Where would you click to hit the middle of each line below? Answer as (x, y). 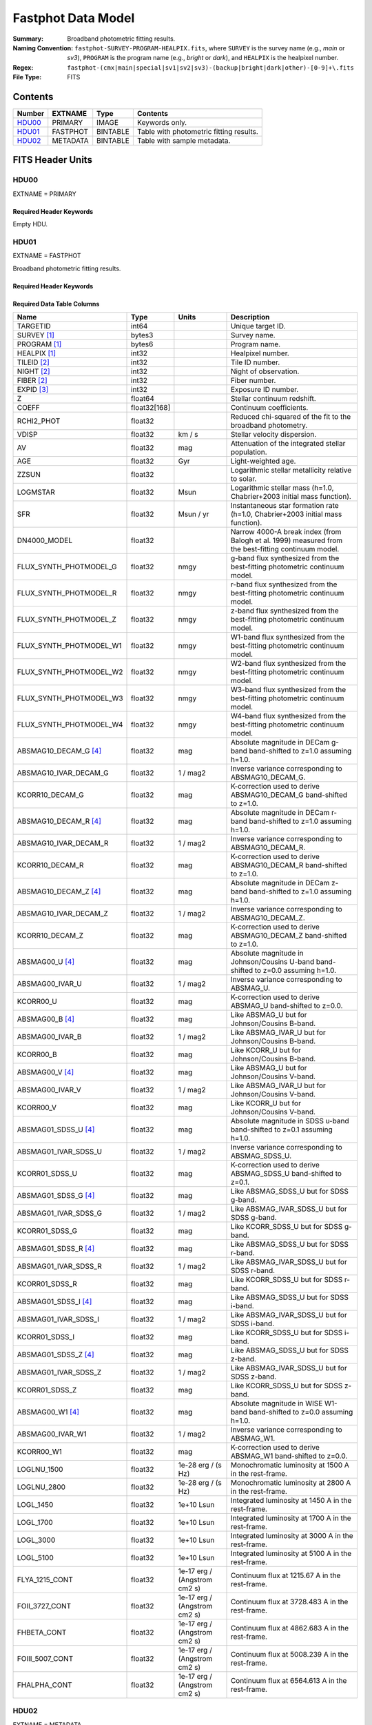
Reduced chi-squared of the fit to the (291, 417)
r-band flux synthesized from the (284, 584)
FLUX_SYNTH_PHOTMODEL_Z (67, 620)
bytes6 (142, 344)
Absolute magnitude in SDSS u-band (290, 1121)
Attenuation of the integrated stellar (288, 444)
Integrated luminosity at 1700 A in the (291, 1518)
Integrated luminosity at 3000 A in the (292, 1536)
